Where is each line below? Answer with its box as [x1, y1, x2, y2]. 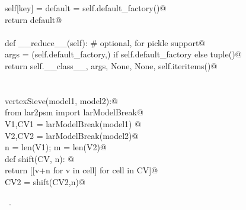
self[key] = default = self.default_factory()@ [5, 2, 167, 14]
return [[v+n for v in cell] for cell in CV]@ [5, 164, 158, 176]
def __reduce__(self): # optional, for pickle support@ [5, 36, 206, 49]
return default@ [5, 13, 62, 25]
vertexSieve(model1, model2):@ [5, 94, 118, 106]
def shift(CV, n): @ [5, 152, 75, 164]
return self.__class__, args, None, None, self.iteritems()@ [5, 59, 218, 72]
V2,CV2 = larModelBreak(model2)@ [5, 129, 139, 141]
